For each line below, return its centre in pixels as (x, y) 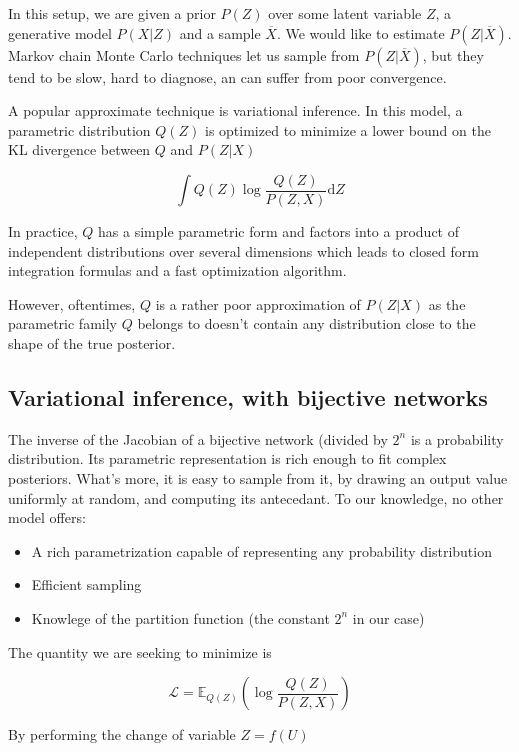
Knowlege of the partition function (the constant (180, 617)
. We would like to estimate (360, 32)
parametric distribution (79, 129)
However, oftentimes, (72, 303)
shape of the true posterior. (92, 343)
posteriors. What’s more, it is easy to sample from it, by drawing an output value (258, 477)
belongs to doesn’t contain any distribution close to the (306, 323)
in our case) (388, 617)
